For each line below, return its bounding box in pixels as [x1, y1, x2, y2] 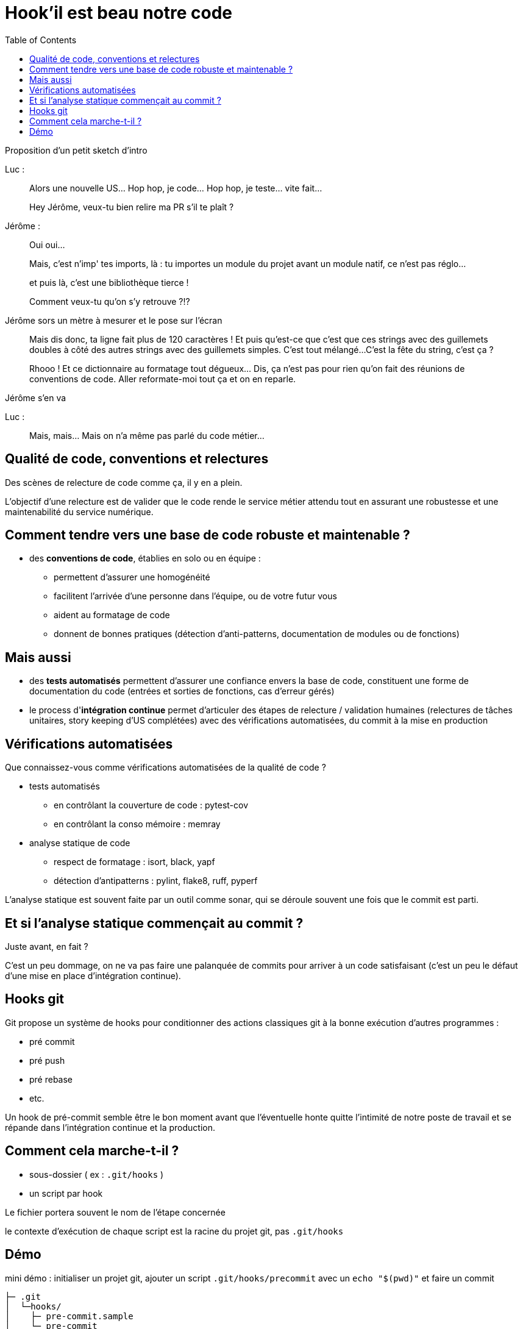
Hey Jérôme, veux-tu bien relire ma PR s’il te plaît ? [29, 201, 234, 212]
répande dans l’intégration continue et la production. [5, 1122, 216, 1133]
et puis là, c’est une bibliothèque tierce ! [29, 277, 189, 288]
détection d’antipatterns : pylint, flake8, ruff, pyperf [54, 875, 258, 886]
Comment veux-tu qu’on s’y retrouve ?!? [29, 296, 190, 307]
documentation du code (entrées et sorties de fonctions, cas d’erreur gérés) [29, 686, 335, 697]
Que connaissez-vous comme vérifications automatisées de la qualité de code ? [5, 762, 326, 773]
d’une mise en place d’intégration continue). [5, 970, 181, 981]
